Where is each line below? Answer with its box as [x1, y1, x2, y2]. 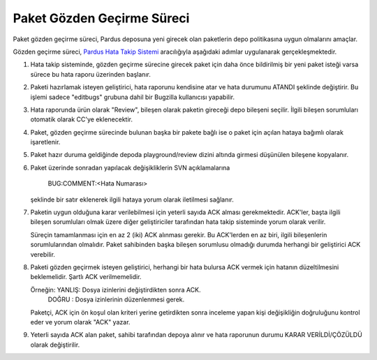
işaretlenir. [30, 138, 61, 147]
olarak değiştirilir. [30, 340, 80, 349]
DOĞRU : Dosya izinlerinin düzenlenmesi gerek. [47, 295, 185, 303]
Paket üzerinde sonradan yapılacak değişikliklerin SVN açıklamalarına [30, 163, 230, 172]
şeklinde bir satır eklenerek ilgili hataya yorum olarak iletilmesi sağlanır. [30, 195, 234, 204]
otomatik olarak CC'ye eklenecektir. [30, 115, 133, 123]
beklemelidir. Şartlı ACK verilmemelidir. [30, 273, 142, 281]
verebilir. [30, 250, 56, 258]
